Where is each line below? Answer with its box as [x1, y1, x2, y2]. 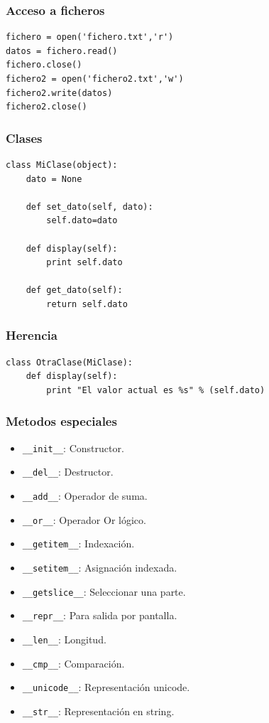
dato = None [26, 173, 82, 184]
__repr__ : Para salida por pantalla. [22, 608, 177, 623]
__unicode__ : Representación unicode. [22, 680, 190, 695]
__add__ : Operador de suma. [22, 488, 148, 503]
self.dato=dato [46, 215, 118, 226]
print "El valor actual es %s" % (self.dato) [46, 385, 265, 395]
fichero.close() [6, 60, 82, 70]
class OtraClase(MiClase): [6, 357, 133, 368]
